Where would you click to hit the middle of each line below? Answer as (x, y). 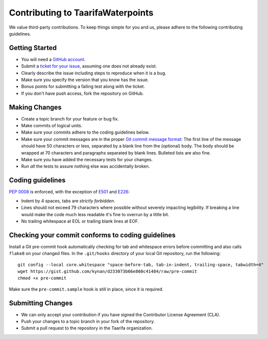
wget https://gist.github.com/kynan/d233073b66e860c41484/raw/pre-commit (107, 271)
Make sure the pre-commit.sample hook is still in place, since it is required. (86, 289)
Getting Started (33, 48)
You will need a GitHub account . (53, 59)
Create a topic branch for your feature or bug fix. (70, 119)
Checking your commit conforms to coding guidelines (92, 235)
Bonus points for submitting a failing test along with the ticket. (83, 86)
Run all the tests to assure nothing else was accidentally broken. (86, 166)
